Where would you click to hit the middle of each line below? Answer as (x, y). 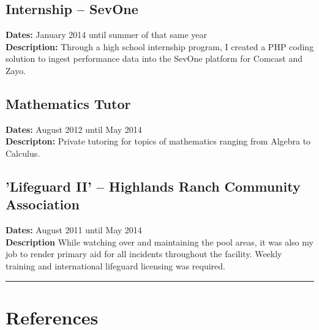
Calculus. (23, 153)
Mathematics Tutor (68, 103)
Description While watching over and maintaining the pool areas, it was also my (159, 242)
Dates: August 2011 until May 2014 (74, 230)
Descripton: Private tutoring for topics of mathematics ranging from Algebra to (158, 141)
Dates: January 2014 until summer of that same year (106, 35)
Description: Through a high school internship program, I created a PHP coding (160, 46)
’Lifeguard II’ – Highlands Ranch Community (153, 186)
